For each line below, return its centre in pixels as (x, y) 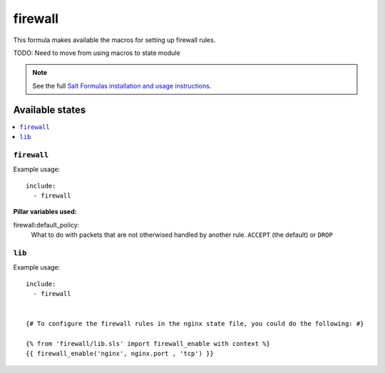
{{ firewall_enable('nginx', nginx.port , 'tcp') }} (120, 354)
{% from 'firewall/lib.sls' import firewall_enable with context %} (148, 343)
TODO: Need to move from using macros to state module (97, 53)
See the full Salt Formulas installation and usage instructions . (122, 86)
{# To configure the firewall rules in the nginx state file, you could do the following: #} (195, 324)
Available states (50, 109)
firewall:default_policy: (46, 225)
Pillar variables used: (45, 212)
